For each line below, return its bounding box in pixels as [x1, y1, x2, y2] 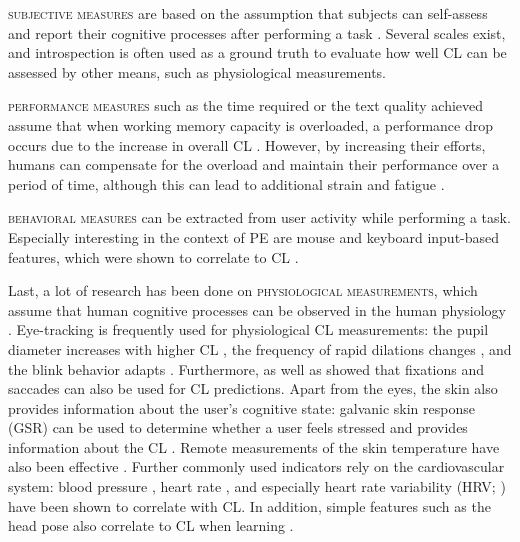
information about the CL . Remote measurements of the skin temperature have [8, 436, 500, 457]
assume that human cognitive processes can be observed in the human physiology [8, 299, 506, 320]
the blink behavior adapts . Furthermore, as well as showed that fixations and [8, 358, 485, 379]
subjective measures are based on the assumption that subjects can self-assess [8, 3, 488, 23]
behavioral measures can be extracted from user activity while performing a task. [8, 207, 511, 228]
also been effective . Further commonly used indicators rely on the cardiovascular [8, 456, 505, 477]
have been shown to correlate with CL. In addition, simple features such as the [8, 495, 491, 516]
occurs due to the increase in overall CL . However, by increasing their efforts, [8, 134, 486, 155]
